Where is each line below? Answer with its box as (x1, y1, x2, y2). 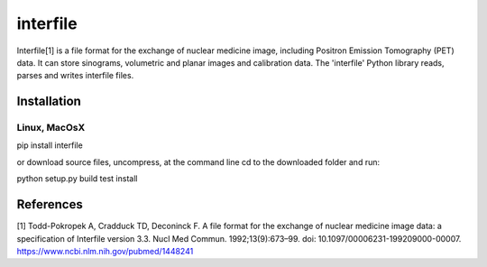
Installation (16, 94, 81, 109)
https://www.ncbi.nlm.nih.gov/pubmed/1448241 (16, 245, 194, 256)
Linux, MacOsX (16, 122, 86, 134)
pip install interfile (16, 140, 83, 151)
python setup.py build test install (16, 173, 138, 184)
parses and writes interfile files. (16, 70, 134, 81)
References (16, 197, 83, 212)
